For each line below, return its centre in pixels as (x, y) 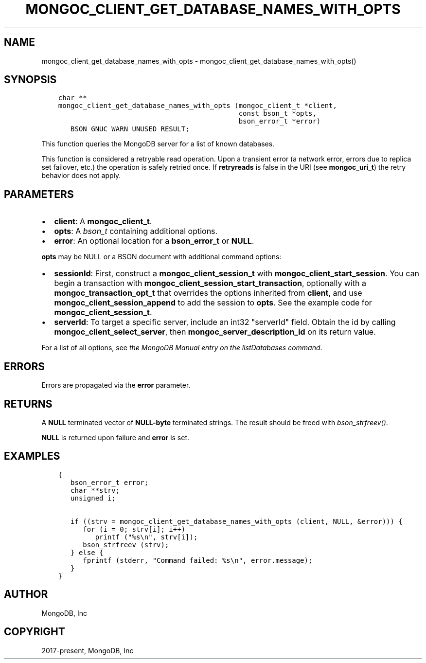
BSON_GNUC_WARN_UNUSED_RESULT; (130, 129)
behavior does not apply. (81, 176)
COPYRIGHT (35, 632)
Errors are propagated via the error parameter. (116, 385)
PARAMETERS (39, 194)
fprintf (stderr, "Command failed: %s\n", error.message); (198, 560)
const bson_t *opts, (277, 114)
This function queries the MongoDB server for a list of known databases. (158, 144)
